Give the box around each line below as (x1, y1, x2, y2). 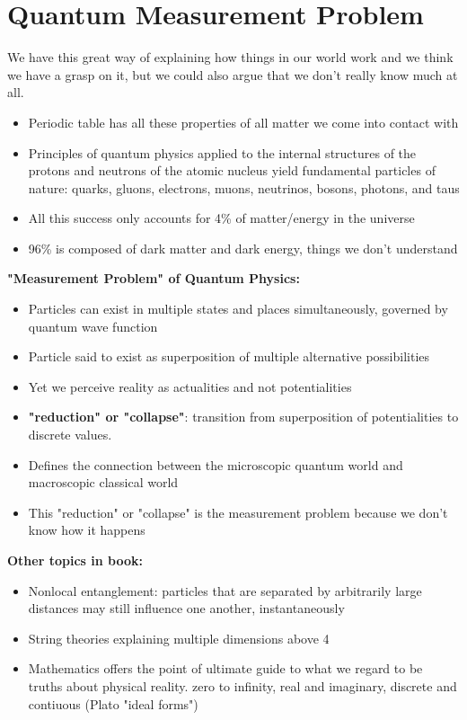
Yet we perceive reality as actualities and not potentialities (28, 377, 352, 396)
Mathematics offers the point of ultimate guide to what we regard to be (28, 659, 423, 678)
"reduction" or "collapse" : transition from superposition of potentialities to (28, 407, 459, 426)
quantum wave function (28, 316, 158, 335)
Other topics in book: (7, 551, 143, 569)
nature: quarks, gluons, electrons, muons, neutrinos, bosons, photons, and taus (28, 178, 460, 197)
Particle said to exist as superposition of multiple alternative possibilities (28, 347, 430, 366)
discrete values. (28, 425, 112, 444)
